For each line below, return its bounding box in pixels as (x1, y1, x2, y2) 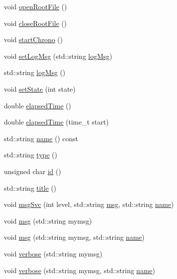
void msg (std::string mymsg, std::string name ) (4, 232, 145, 242)
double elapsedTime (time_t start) (4, 117, 109, 127)
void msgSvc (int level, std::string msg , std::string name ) (4, 199, 174, 209)
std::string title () (4, 182, 56, 193)
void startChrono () (4, 34, 63, 45)
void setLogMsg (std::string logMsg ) (4, 51, 112, 61)
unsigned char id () (4, 166, 61, 176)
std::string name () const (4, 133, 78, 143)
